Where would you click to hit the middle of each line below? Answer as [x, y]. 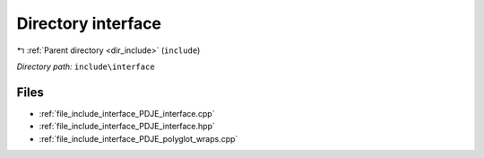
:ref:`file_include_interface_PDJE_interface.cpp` [127, 113]
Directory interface [89, 23]
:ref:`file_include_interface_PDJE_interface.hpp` [127, 127]
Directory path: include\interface [86, 66]
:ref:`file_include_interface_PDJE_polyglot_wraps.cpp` [138, 138]
